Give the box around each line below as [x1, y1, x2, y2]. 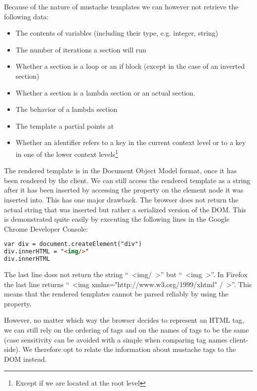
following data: [4, 11, 49, 21]
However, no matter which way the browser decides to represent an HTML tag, [4, 315, 244, 325]
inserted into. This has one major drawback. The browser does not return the [4, 194, 239, 204]
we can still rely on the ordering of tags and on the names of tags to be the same [4, 324, 249, 335]
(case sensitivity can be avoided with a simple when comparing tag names [4, 334, 227, 344]
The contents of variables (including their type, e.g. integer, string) [15, 28, 218, 38]
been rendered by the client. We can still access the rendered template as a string [4, 175, 251, 185]
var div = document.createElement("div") [4, 241, 142, 248]
